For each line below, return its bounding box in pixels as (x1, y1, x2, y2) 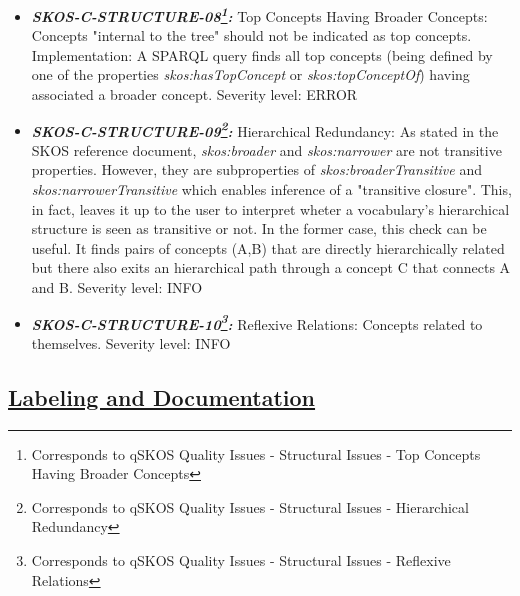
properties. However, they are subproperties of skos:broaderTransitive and (31, 159, 482, 180)
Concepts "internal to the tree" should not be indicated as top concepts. (31, 25, 472, 46)
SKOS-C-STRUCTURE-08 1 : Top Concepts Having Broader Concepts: (31, 3, 488, 26)
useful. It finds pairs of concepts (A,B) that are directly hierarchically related (31, 237, 505, 258)
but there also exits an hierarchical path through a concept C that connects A (31, 257, 511, 278)
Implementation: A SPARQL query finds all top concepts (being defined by (31, 44, 493, 65)
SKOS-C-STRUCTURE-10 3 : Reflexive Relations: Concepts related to (31, 310, 483, 334)
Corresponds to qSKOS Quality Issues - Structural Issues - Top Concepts (31, 443, 481, 464)
